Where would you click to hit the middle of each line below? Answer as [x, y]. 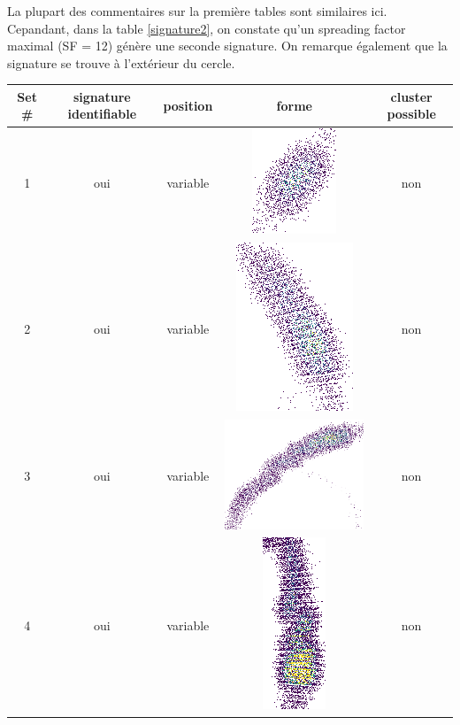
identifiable [102, 114]
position [188, 105]
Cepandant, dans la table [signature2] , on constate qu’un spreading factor [207, 28]
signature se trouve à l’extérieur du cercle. [121, 62]
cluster [411, 96]
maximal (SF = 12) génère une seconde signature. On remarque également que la [227, 46]
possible [411, 114]
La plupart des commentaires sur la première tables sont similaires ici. [197, 11]
